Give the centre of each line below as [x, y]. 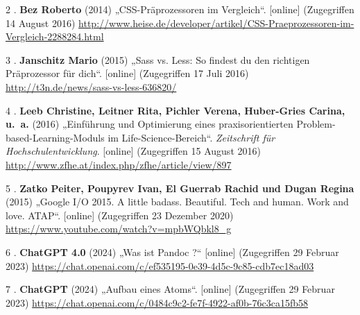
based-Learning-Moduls [55, 137]
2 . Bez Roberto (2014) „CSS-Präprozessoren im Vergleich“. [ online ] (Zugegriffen [180, 9]
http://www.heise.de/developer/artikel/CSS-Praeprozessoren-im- [216, 23]
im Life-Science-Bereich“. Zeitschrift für [191, 137]
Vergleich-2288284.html [55, 36]
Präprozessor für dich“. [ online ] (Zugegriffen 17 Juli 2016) [127, 73]
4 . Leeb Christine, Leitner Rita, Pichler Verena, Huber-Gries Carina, [175, 110]
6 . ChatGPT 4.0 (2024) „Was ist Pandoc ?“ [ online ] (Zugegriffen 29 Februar [172, 252]
